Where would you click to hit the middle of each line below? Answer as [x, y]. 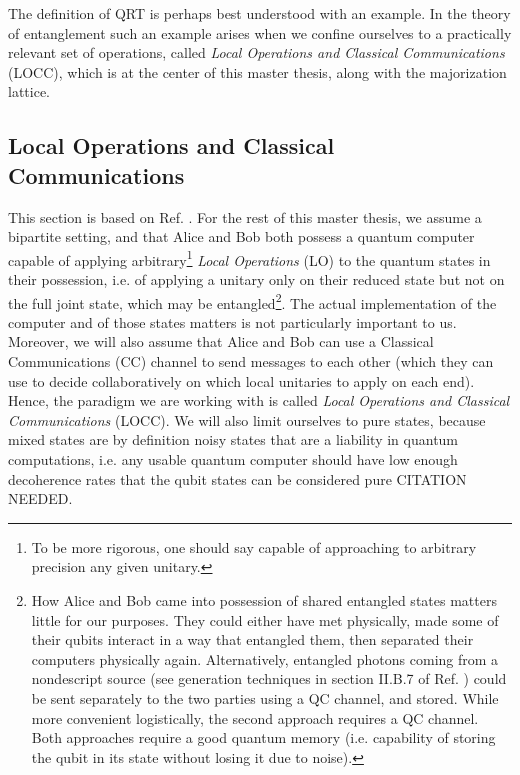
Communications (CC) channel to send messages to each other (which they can [251, 361]
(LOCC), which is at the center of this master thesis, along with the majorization [257, 71]
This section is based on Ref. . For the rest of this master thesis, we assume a [245, 216]
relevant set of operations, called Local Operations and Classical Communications [256, 52]
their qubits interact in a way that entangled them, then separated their [252, 639]
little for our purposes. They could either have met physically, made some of [265, 619]
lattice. [29, 91]
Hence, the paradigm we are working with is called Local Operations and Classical [259, 400]
